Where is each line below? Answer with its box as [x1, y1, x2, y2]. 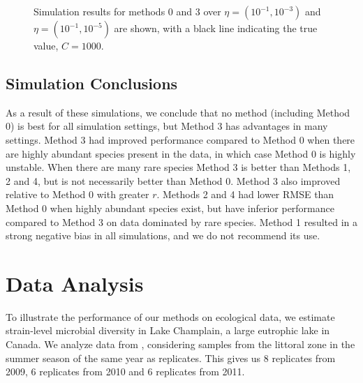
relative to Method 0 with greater [6, 187, 149, 202]
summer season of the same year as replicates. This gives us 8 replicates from [6, 350, 336, 365]
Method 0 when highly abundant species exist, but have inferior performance [6, 200, 334, 215]
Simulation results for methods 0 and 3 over [34, 4, 221, 18]
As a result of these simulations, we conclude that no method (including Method [6, 105, 350, 119]
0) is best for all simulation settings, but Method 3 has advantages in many [6, 119, 328, 133]
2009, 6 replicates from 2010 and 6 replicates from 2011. [6, 364, 245, 379]
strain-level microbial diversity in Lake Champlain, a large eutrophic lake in [6, 323, 330, 338]
